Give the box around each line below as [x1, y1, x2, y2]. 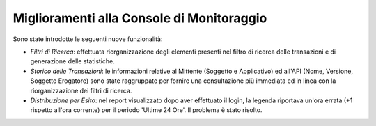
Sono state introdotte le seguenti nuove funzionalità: [13, 35, 163, 43]
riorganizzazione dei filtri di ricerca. [30, 86, 132, 95]
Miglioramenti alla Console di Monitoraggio [13, 10, 267, 26]
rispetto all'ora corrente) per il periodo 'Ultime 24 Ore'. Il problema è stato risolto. [30, 106, 263, 114]
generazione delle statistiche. [30, 57, 115, 65]
